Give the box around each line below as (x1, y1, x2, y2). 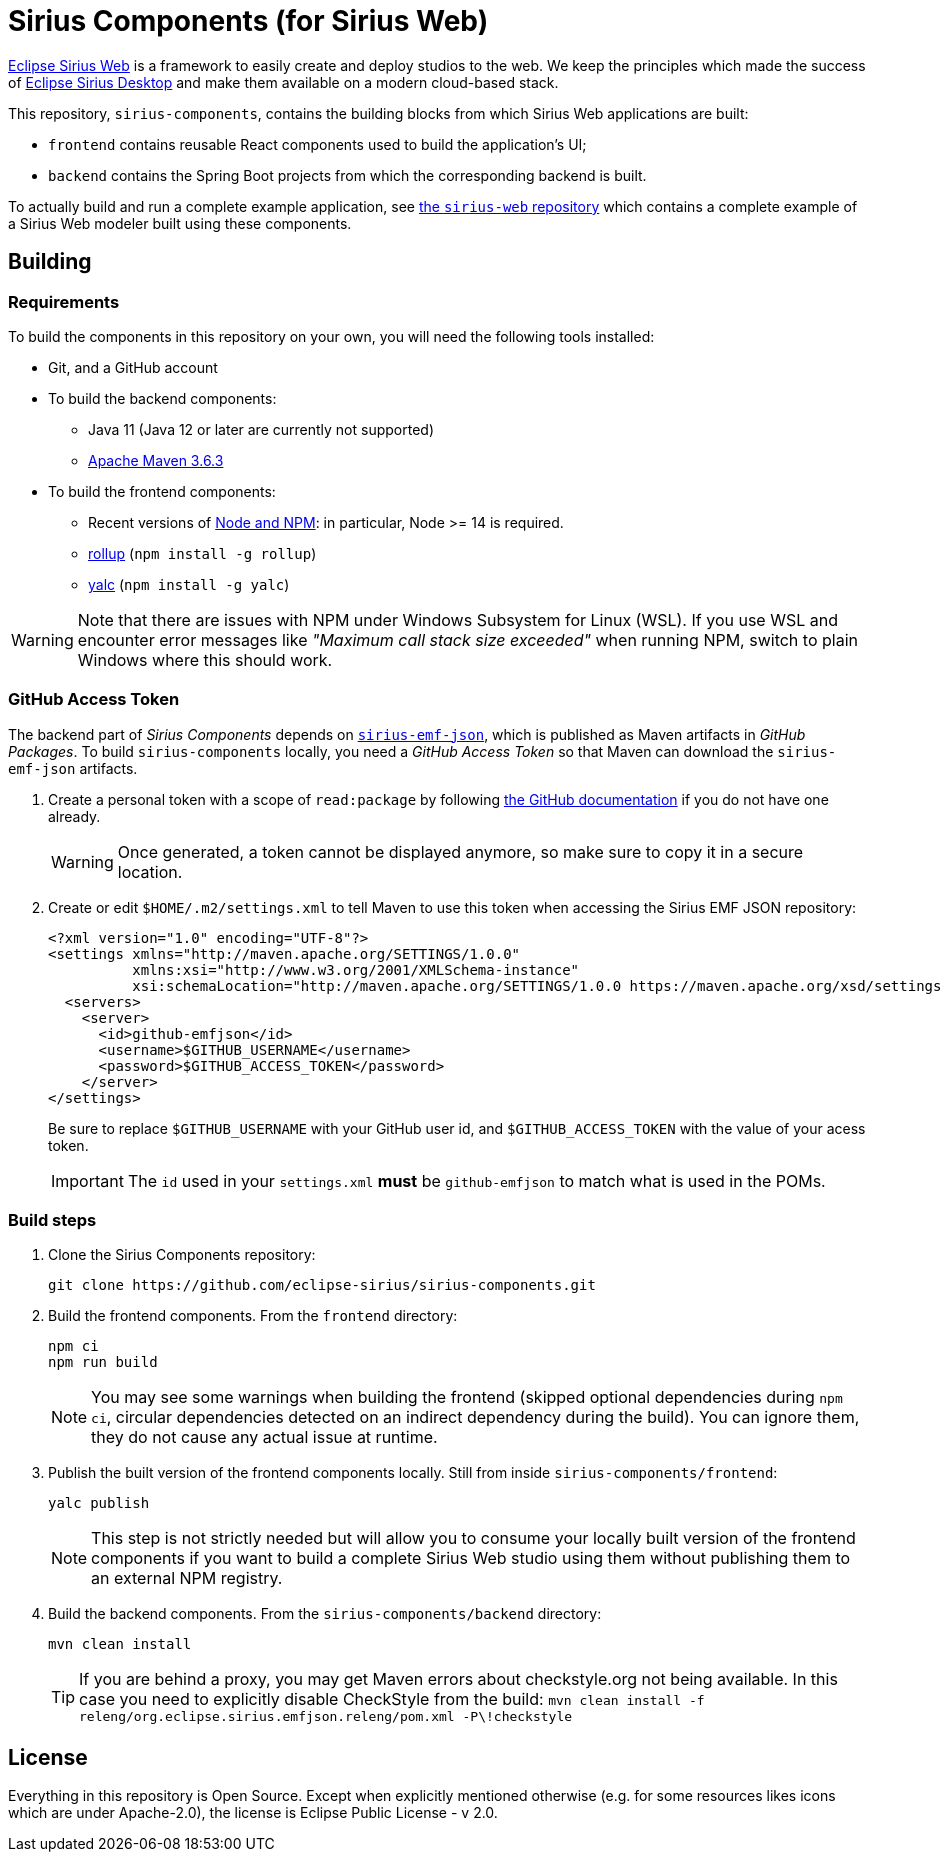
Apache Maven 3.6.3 (88, 451, 224, 469)
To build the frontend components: (48, 482, 276, 500)
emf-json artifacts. (8, 759, 138, 777)
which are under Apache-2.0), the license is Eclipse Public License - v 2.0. (8, 1804, 498, 1822)
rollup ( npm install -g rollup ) (88, 544, 317, 562)
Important (51, 1170, 124, 1191)
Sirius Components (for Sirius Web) (8, 4, 489, 38)
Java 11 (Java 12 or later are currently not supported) (88, 420, 435, 438)
